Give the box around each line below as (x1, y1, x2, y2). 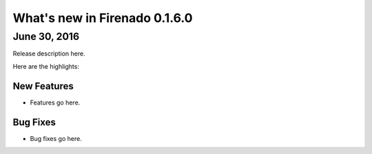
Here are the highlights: (12, 62, 79, 70)
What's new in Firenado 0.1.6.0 (12, 10, 193, 25)
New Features (12, 80, 74, 92)
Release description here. (12, 49, 85, 58)
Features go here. (30, 98, 81, 107)
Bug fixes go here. (30, 134, 82, 142)
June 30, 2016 (12, 30, 79, 43)
